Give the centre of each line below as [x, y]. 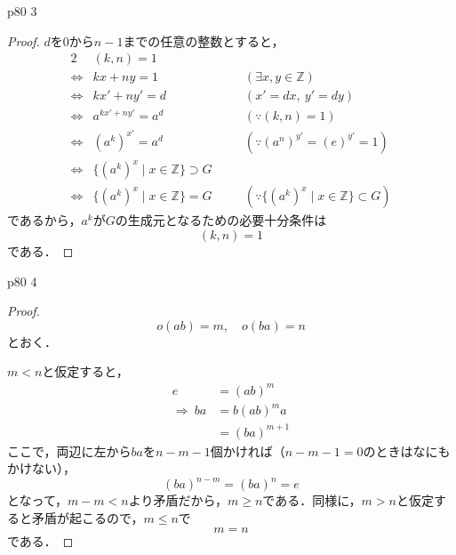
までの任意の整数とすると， [204, 40]
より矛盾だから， [178, 500]
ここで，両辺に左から [69, 450]
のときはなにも [407, 450]
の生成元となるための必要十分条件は [221, 220]
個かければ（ [248, 450]
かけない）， [41, 468]
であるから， [44, 220]
